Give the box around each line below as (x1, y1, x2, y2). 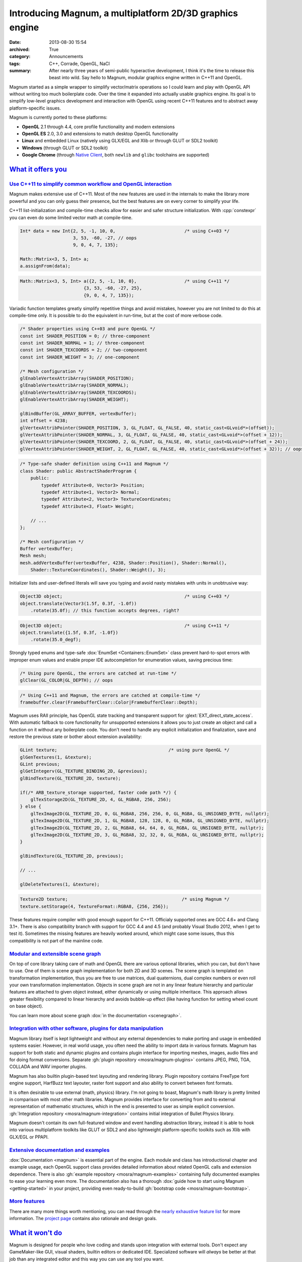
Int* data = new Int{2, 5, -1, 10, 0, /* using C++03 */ (20, 228, 230, 234)
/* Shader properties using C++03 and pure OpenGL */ (20, 326, 156, 332)
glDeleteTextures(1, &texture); (20, 881, 100, 887)
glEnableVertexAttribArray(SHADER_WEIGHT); (20, 397, 129, 402)
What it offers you (9, 165, 67, 174)
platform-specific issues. (9, 105, 61, 111)
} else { (20, 804, 42, 810)
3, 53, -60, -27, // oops (73, 235, 137, 241)
